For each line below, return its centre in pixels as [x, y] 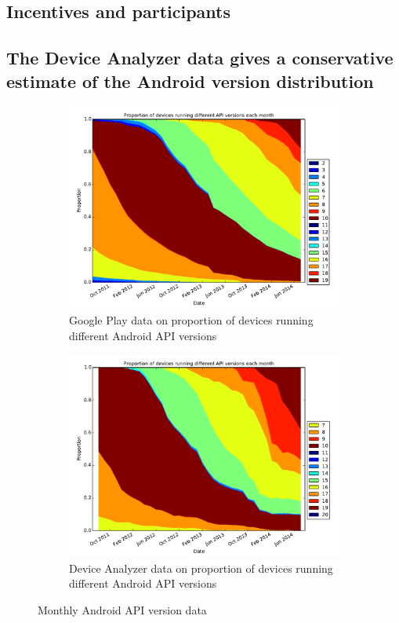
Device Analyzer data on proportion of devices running [201, 568]
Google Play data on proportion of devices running [191, 319]
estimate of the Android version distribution [190, 81]
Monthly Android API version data [122, 609]
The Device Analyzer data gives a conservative [200, 58]
